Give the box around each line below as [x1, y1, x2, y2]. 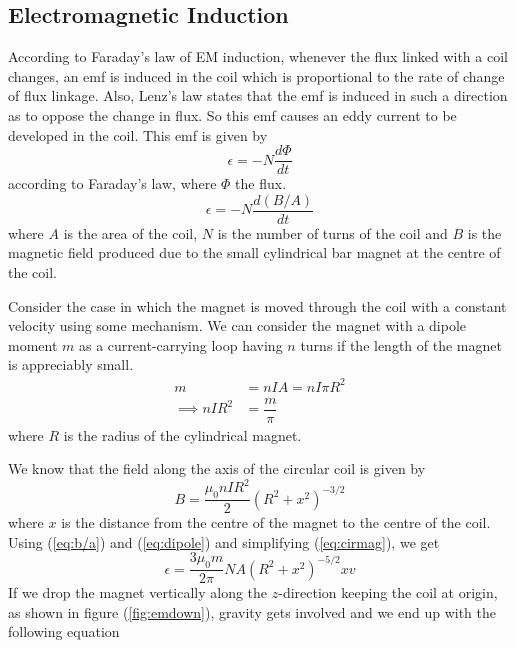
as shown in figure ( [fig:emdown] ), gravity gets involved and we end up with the [8, 601, 496, 622]
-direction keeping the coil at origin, [278, 582, 498, 603]
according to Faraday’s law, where [8, 173, 217, 194]
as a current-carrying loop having [79, 334, 283, 355]
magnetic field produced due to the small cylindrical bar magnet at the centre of [8, 242, 501, 263]
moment [8, 334, 58, 355]
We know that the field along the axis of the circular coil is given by [8, 458, 426, 479]
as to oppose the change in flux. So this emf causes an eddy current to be [8, 104, 457, 125]
